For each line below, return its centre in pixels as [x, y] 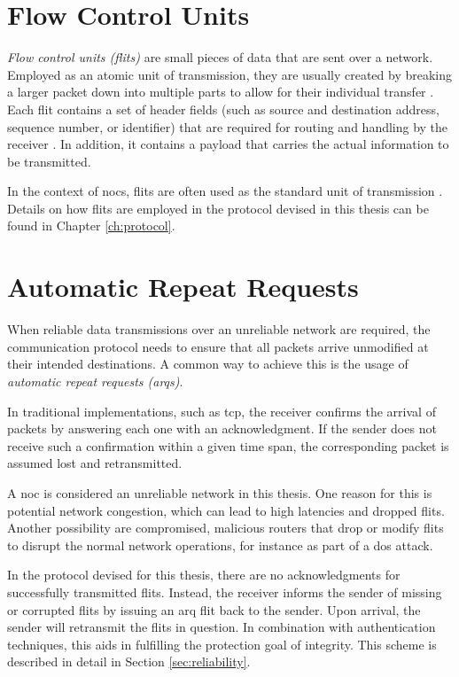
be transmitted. [49, 161]
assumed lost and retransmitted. [95, 463]
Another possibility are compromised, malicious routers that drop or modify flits [226, 528]
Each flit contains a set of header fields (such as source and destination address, [223, 109]
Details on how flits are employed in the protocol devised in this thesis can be [218, 208]
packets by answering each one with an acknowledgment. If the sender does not [222, 428]
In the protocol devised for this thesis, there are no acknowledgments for [204, 575]
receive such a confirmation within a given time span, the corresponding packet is [228, 445]
